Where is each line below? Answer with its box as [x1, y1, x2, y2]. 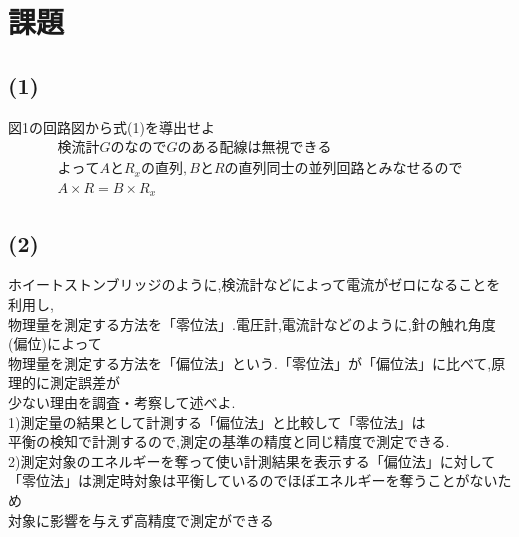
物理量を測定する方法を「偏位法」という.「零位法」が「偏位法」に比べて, [8, 352, 492, 373]
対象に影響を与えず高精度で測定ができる [8, 509, 274, 530]
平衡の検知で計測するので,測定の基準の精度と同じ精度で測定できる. [8, 431, 450, 452]
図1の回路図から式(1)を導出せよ [8, 116, 215, 137]
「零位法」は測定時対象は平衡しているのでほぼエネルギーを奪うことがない [8, 470, 498, 491]
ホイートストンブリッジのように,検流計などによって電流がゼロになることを [8, 274, 501, 295]
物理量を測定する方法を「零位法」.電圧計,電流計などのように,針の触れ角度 [8, 313, 496, 334]
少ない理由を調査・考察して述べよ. [8, 391, 236, 412]
